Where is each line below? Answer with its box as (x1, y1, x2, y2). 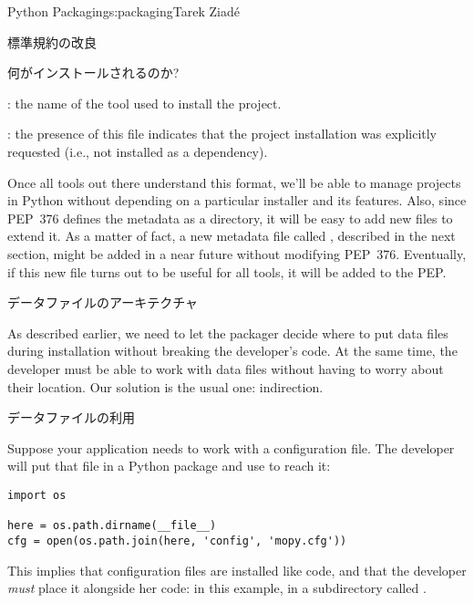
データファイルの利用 (7, 408, 135, 427)
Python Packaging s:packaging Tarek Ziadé (7, 2, 240, 20)
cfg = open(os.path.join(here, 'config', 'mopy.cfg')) (7, 534, 347, 547)
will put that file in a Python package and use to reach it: (7, 456, 331, 475)
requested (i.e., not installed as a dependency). (7, 141, 268, 161)
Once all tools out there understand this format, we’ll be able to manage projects (7, 172, 461, 192)
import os (7, 488, 67, 502)
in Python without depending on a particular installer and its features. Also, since (7, 191, 467, 210)
